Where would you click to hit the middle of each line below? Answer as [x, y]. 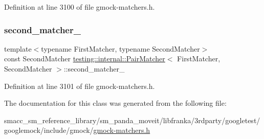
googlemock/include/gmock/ [49, 130]
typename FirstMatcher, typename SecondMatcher [120, 48]
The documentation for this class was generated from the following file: [115, 103]
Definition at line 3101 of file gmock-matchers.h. [80, 86]
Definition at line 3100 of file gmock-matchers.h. [80, 7]
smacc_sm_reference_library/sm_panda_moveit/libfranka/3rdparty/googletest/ [132, 120]
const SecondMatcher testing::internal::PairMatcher [85, 59]
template [18, 48]
